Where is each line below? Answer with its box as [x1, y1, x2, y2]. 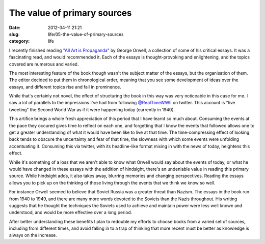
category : [9, 38, 30, 44]
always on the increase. [9, 232, 57, 238]
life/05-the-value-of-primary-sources [48, 31, 124, 37]
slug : [9, 31, 20, 37]
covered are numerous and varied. [9, 61, 79, 67]
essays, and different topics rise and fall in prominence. [9, 84, 121, 90]
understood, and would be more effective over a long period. [9, 210, 132, 215]
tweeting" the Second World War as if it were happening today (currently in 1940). [9, 106, 175, 113]
